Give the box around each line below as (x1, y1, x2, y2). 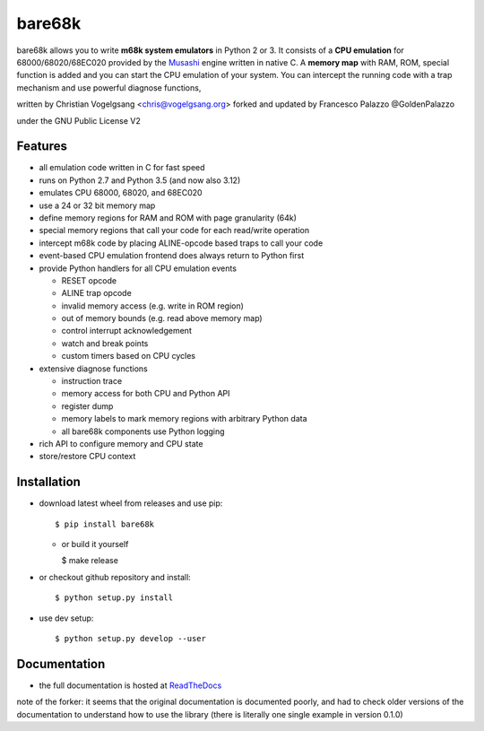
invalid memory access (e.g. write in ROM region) (61, 300, 244, 311)
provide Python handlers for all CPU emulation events (39, 263, 238, 274)
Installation (16, 474, 81, 490)
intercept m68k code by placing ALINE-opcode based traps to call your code (39, 238, 324, 248)
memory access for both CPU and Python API (61, 388, 230, 399)
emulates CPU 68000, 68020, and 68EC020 (39, 187, 203, 198)
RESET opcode (61, 274, 117, 286)
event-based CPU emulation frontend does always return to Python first (39, 250, 305, 261)
